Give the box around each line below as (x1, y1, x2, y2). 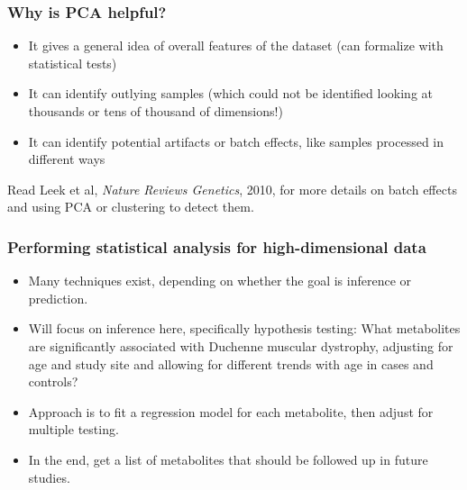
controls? (28, 372, 78, 391)
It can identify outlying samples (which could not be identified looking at (28, 84, 433, 103)
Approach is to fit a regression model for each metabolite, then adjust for (28, 402, 434, 421)
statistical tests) (28, 53, 117, 72)
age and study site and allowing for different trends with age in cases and (28, 354, 434, 373)
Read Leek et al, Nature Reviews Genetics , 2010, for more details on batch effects (7, 179, 457, 198)
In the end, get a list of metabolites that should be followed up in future (28, 449, 428, 468)
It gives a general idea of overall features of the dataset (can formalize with (28, 36, 444, 55)
